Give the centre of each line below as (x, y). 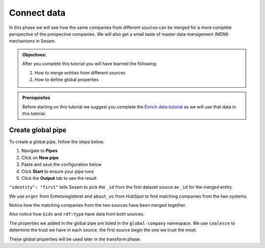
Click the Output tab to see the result (59, 178)
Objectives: (34, 54)
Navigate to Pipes (40, 151)
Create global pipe (38, 130)
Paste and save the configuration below (61, 165)
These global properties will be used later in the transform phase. (75, 239)
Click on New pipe (40, 157)
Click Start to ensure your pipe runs (58, 171)
